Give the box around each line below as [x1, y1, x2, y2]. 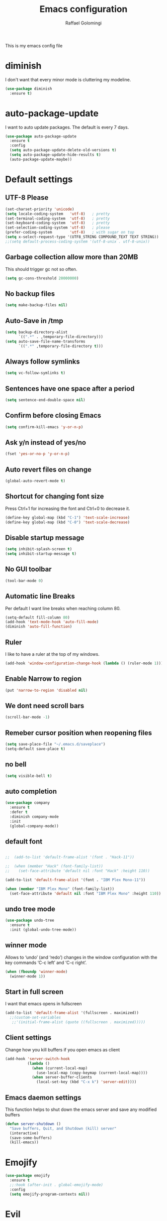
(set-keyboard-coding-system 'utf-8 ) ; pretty [5, 221, 110, 226]
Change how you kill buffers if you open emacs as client [5, 1047, 120, 1053]
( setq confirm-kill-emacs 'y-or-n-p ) [5, 424, 83, 429]
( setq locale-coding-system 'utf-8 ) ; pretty [5, 211, 110, 216]
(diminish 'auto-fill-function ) [5, 624, 72, 629]
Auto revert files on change [5, 465, 92, 474]
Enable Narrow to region [5, 675, 82, 683]
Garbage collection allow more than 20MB [5, 253, 138, 261]
